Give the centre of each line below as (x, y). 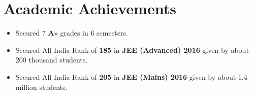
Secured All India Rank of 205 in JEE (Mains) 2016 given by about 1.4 (131, 76)
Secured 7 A (35, 33)
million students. (41, 87)
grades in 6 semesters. (94, 33)
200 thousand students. (52, 60)
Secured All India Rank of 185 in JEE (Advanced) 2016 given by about (132, 50)
